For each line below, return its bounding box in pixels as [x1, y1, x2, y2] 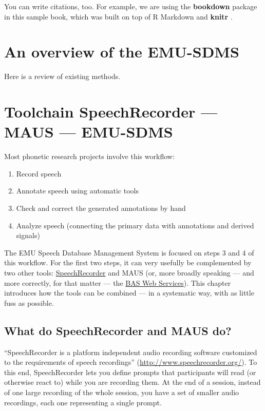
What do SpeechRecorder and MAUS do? [4, 322, 232, 338]
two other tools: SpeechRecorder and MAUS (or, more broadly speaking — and [4, 267, 254, 278]
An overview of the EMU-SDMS [4, 41, 239, 62]
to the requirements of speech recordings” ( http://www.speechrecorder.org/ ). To [4, 357, 257, 367]
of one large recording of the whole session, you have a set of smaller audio [4, 386, 239, 397]
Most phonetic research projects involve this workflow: [4, 151, 175, 162]
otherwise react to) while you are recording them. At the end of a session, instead [4, 377, 261, 387]
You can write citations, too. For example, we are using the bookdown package [4, 1, 257, 11]
